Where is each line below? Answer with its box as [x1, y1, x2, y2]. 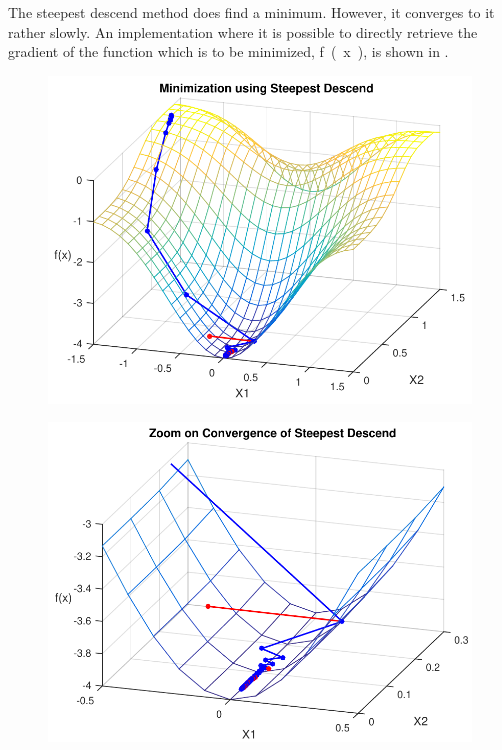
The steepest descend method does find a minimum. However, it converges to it [8, 2, 495, 22]
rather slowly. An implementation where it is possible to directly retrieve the [8, 21, 478, 42]
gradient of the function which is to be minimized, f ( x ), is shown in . [8, 41, 449, 62]
